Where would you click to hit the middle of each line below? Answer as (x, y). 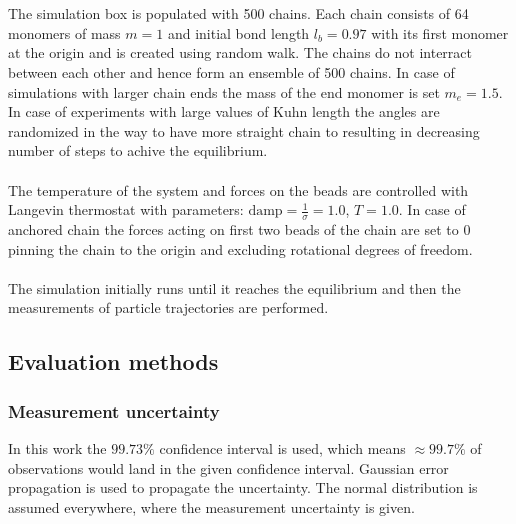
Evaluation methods (113, 361)
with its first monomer (440, 32)
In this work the (57, 447)
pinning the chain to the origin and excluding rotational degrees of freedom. (240, 248)
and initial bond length (238, 32)
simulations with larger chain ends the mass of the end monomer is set (224, 91)
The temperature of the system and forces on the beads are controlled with (238, 189)
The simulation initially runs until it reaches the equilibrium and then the (234, 287)
